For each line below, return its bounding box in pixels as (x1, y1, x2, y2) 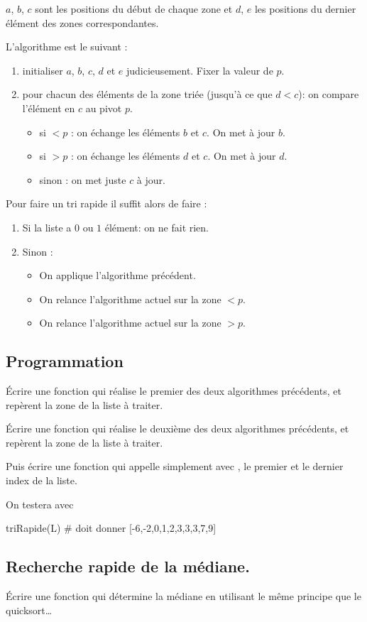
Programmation (6, 350, 124, 372)
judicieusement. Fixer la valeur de (126, 62, 273, 77)
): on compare (298, 87, 359, 102)
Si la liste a (22, 219, 72, 234)
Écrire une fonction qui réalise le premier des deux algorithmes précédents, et (6, 383, 341, 398)
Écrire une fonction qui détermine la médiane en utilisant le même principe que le (6, 589, 361, 604)
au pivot (85, 100, 122, 115)
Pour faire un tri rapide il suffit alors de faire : (6, 196, 207, 211)
